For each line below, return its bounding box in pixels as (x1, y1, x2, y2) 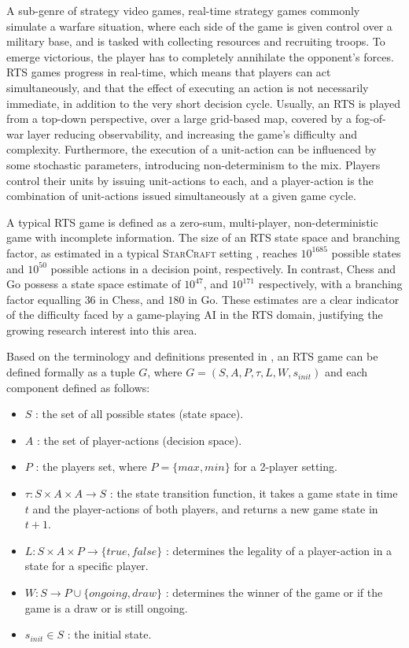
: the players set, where (35, 458, 147, 475)
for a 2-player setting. (234, 458, 337, 475)
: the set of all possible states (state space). (35, 405, 244, 422)
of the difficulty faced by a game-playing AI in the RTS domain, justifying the (6, 306, 383, 323)
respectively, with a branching (258, 276, 403, 292)
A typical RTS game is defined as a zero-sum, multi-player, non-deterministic (6, 213, 378, 230)
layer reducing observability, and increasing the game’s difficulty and (27, 125, 358, 142)
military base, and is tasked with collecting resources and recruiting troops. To (6, 33, 385, 50)
